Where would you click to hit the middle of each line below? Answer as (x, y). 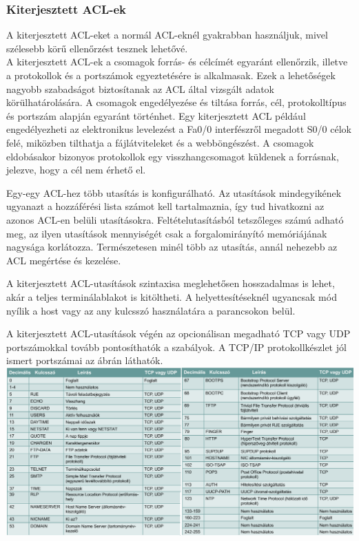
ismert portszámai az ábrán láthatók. (85, 360)
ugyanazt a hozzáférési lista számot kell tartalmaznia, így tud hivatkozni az (165, 206)
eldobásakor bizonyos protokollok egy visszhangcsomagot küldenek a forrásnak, (173, 156)
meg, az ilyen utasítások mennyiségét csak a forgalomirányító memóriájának (167, 233)
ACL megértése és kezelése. (64, 260)
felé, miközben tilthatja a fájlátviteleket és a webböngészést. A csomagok (160, 142)
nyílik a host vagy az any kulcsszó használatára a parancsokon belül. (151, 310)
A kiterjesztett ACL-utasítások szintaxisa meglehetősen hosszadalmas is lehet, (171, 283)
